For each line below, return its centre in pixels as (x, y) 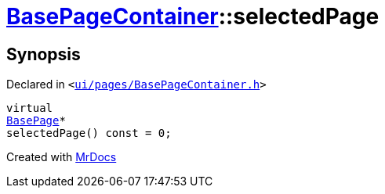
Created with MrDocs (62, 157)
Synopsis (44, 54)
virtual (30, 108)
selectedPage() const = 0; (89, 133)
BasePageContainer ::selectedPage (193, 16)
